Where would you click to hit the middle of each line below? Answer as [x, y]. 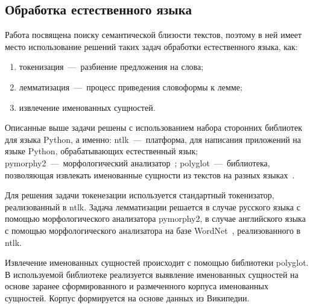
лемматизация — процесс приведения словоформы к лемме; [131, 86]
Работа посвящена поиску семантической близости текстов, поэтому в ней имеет [153, 35]
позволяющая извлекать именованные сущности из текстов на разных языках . [150, 174]
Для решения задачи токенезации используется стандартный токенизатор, [140, 195]
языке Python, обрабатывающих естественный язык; [102, 151]
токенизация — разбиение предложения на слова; [111, 67]
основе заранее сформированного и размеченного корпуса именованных [137, 286]
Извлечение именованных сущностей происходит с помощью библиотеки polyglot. [157, 262]
